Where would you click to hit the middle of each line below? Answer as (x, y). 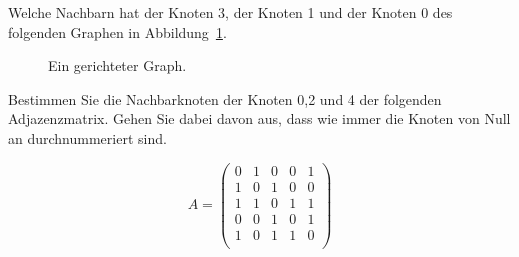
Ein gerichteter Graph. (117, 65)
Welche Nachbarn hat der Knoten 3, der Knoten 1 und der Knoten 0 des (230, 12)
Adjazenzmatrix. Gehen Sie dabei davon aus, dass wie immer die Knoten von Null (259, 118)
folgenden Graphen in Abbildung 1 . (117, 31)
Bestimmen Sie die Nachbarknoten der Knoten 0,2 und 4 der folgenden (225, 98)
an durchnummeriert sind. (87, 137)
